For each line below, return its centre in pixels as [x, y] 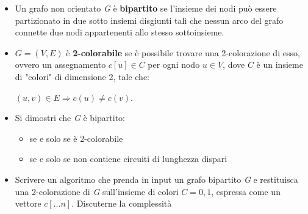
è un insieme [280, 65]
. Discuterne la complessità [122, 203]
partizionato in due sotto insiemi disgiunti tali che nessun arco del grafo [149, 20]
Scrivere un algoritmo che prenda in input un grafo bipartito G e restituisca [156, 179]
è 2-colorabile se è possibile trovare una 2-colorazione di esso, [183, 52]
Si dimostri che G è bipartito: [70, 118]
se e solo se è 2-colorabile [76, 138]
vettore [28, 203]
